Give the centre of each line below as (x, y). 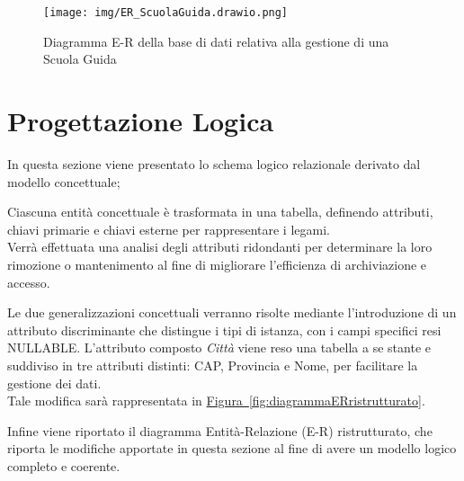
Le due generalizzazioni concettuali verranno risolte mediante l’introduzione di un (232, 312)
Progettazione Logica (141, 121)
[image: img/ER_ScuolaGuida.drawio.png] (166, 13)
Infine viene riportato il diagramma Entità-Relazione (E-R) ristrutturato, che (220, 430)
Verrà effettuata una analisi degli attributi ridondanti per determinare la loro (220, 247)
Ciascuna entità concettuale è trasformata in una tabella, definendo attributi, (220, 212)
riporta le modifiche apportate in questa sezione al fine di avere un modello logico (232, 448)
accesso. (29, 282)
